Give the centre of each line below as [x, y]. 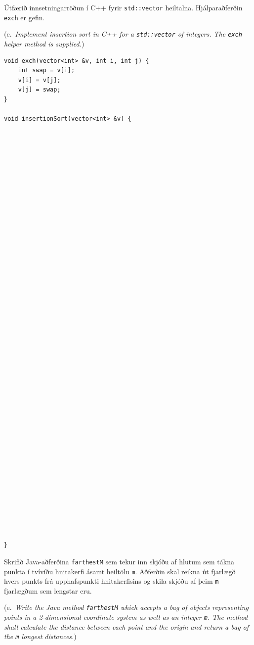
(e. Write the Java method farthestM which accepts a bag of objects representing [126, 607]
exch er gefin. [24, 17]
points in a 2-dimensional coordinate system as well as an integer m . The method [126, 617]
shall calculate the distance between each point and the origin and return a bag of [127, 626]
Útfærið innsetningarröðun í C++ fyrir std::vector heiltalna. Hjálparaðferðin [123, 7]
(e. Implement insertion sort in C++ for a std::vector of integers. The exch [123, 34]
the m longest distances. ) [40, 636]
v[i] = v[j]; [39, 80]
